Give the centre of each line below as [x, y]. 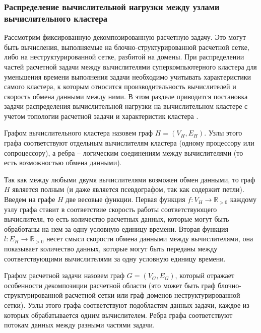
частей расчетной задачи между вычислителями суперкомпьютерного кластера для [130, 66]
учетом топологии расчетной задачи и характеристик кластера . [101, 116]
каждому [243, 199]
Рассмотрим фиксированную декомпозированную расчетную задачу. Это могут [125, 37]
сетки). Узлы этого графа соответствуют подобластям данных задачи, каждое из [127, 305]
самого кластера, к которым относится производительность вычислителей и [120, 86]
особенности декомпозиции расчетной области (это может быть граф [110, 285]
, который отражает [205, 275]
